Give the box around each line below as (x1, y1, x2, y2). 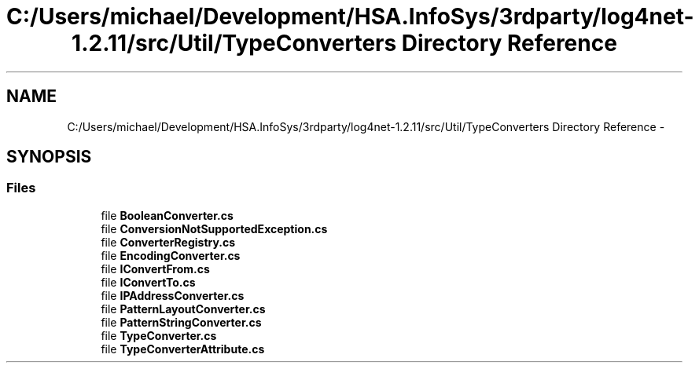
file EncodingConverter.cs (101, 248, 241, 262)
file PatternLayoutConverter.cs (101, 301, 266, 316)
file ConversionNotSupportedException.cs (101, 221, 328, 236)
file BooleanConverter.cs (101, 208, 234, 222)
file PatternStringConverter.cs (101, 315, 262, 329)
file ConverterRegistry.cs (101, 235, 236, 249)
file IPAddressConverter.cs (101, 288, 245, 302)
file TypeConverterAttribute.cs (101, 342, 265, 356)
